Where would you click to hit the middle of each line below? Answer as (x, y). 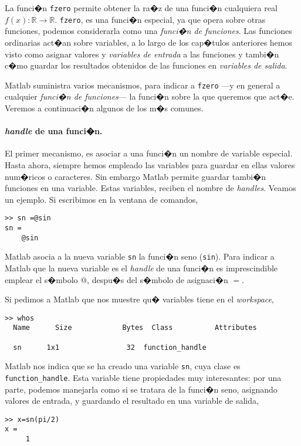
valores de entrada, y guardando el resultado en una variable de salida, (132, 401)
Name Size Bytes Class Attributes (135, 328)
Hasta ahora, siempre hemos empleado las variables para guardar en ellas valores (150, 164)
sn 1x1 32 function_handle (110, 347)
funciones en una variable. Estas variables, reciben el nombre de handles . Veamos (150, 188)
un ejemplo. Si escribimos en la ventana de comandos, (102, 199)
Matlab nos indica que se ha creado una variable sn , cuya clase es (123, 366)
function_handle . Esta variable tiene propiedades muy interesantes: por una (143, 377)
